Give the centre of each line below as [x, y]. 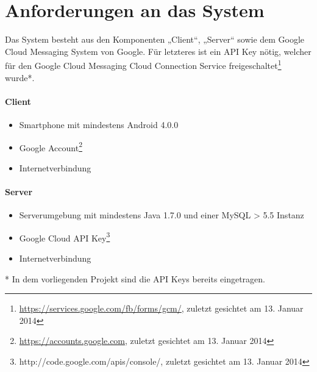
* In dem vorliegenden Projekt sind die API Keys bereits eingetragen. [135, 278]
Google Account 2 [51, 146]
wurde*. [20, 77]
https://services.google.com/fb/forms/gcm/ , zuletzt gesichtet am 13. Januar [161, 308]
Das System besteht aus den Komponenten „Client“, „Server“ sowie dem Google [155, 39]
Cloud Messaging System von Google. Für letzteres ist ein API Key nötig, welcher [158, 51]
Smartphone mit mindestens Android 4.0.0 [99, 124]
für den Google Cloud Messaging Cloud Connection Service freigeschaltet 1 [143, 64]
